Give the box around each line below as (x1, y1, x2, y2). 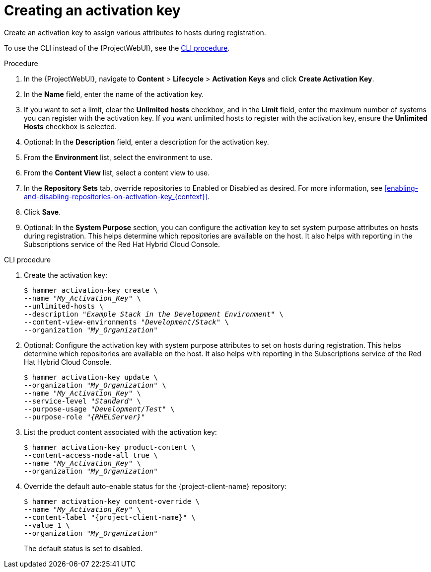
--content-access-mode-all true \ (24, 451, 158, 459)
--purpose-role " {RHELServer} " (24, 412, 145, 421)
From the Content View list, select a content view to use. (24, 168, 210, 177)
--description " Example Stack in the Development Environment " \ (24, 310, 284, 318)
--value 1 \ (24, 521, 70, 529)
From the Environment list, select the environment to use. (24, 153, 213, 162)
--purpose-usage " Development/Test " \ (24, 405, 175, 413)
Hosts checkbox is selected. (24, 122, 117, 131)
